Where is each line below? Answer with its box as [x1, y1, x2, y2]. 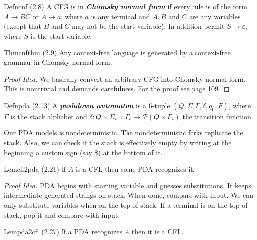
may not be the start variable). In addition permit [71, 21, 225, 31]
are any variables [189, 11, 241, 21]
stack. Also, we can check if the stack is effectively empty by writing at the [4, 137, 232, 147]
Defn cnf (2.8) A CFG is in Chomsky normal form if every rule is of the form [4, 1, 247, 11]
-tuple [152, 100, 170, 110]
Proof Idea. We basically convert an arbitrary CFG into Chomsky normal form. [4, 73, 246, 84]
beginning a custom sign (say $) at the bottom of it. [4, 147, 163, 157]
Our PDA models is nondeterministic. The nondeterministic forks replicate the [4, 127, 243, 138]
